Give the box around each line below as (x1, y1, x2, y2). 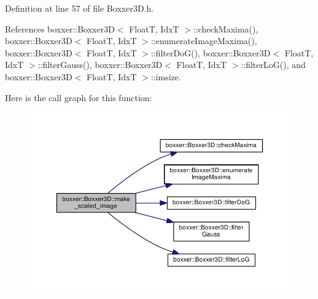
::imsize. (150, 70, 181, 83)
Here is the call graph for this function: (5, 91, 152, 104)
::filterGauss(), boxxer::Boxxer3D (37, 58, 163, 71)
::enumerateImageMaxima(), (150, 34, 257, 47)
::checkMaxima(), (193, 22, 258, 35)
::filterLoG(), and (241, 58, 306, 71)
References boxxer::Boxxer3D (5, 22, 115, 35)
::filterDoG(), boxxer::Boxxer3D (150, 46, 271, 59)
